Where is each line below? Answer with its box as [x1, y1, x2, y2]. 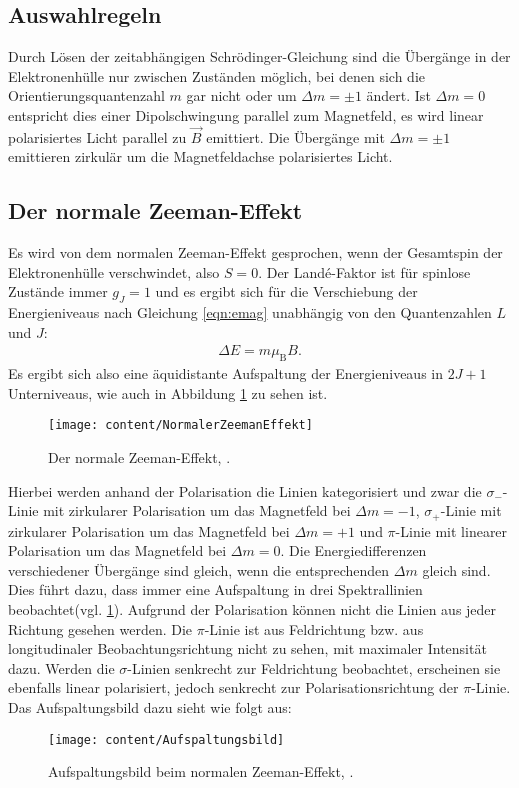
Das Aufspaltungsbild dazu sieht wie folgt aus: [8, 697, 292, 718]
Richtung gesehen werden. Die [8, 618, 193, 639]
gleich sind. [422, 559, 491, 580]
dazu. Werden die [8, 657, 115, 678]
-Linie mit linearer [395, 520, 508, 541]
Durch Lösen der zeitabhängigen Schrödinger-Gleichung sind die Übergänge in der [8, 46, 511, 67]
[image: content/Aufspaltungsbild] [48, 732, 285, 747]
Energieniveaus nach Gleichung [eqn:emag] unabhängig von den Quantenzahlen [8, 302, 492, 323]
